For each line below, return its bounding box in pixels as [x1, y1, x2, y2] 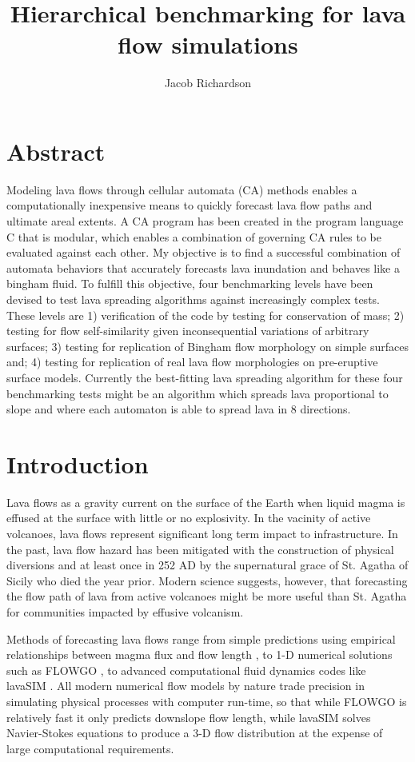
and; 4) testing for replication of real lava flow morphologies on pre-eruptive [6, 353, 378, 370]
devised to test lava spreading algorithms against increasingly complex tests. [6, 291, 380, 307]
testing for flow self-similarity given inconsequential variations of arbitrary [6, 322, 369, 339]
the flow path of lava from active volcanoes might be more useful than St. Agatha [6, 588, 407, 604]
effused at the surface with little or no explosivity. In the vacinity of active [6, 509, 371, 526]
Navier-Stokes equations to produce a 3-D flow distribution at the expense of [6, 724, 383, 741]
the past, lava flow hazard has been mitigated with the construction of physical [6, 541, 394, 557]
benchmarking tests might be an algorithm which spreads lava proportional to [6, 385, 389, 401]
